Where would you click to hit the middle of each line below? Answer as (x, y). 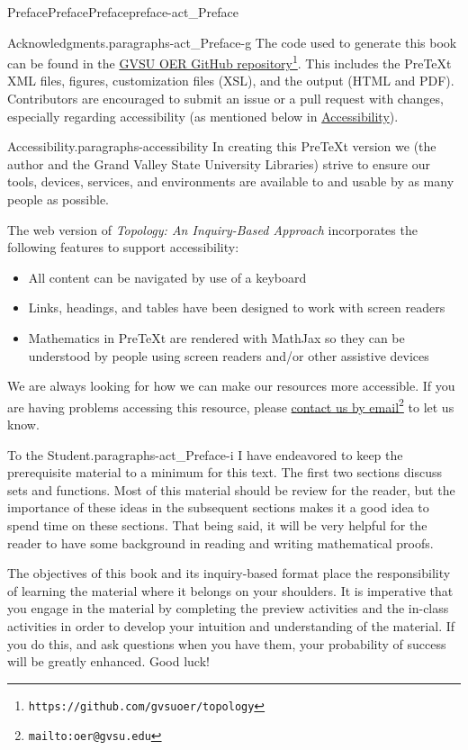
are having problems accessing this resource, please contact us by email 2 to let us (231, 405)
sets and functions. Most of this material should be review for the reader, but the (231, 489)
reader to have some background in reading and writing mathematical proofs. (220, 542)
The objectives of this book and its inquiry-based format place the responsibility (229, 573)
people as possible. (58, 199)
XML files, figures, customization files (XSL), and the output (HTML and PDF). (231, 81)
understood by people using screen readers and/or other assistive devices (229, 355)
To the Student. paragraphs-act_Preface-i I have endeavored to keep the (205, 454)
